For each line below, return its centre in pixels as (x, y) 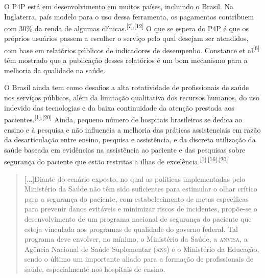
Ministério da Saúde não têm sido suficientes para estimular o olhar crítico (141, 189)
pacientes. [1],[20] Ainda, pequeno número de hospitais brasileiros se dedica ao (123, 119)
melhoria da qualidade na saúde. (55, 70)
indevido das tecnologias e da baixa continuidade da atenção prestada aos (119, 107)
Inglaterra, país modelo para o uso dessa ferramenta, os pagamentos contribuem (129, 16)
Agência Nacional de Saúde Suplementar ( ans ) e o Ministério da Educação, (142, 249)
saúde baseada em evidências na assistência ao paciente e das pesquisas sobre (125, 149)
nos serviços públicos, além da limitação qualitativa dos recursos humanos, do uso (132, 98)
